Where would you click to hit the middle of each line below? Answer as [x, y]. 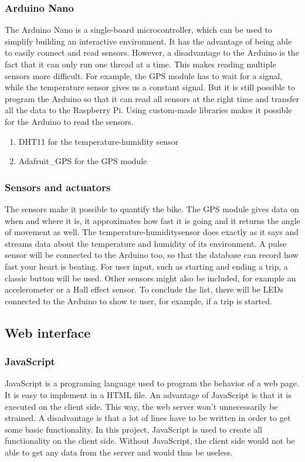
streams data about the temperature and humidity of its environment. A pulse [146, 243]
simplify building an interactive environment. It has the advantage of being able [148, 41]
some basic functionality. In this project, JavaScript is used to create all [133, 429]
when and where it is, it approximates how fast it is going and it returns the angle [152, 220]
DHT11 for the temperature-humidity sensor [99, 141]
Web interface [48, 332]
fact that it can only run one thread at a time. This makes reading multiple [140, 64]
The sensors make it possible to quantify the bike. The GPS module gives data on [152, 208]
